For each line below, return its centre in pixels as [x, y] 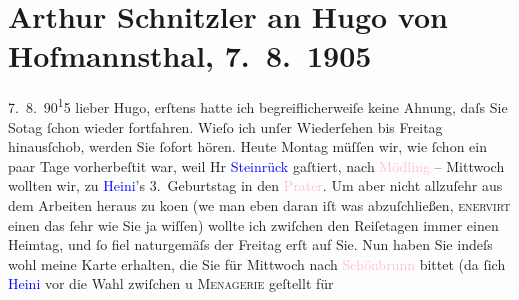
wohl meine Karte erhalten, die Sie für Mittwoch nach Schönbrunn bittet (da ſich [257, 263]
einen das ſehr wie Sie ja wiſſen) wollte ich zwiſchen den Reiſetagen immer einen [253, 224]
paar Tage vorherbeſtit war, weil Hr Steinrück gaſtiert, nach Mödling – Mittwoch [256, 165]
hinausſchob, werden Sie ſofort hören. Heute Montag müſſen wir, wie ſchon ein [247, 146]
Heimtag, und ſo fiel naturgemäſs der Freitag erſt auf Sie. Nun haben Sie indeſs [250, 244]
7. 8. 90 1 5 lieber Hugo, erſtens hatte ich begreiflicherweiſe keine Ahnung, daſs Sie [258, 105]
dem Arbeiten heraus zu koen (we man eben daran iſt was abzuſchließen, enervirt [259, 204]
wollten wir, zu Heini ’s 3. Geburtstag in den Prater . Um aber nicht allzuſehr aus [255, 185]
